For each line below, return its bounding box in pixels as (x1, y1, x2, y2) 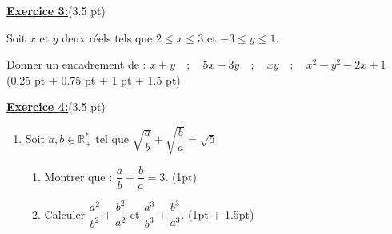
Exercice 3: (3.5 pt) (6, 2, 106, 18)
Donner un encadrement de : (6, 56, 146, 73)
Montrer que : (44, 168, 113, 184)
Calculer (44, 205, 86, 222)
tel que (95, 130, 129, 147)
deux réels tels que (62, 29, 153, 46)
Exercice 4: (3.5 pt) (6, 98, 106, 115)
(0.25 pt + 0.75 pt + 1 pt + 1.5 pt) (6, 71, 181, 88)
